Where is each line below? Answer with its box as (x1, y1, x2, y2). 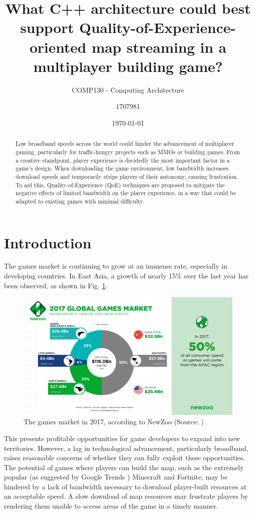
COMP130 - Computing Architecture (72, 84, 184, 95)
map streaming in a (92, 36, 226, 57)
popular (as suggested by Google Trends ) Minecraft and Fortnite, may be (4, 472, 228, 482)
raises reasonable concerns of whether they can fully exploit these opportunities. (4, 452, 245, 463)
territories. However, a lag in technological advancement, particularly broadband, (4, 443, 249, 453)
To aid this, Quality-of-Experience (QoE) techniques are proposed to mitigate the (15, 180, 225, 189)
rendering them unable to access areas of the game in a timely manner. (4, 501, 219, 511)
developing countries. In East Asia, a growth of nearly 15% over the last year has (4, 271, 249, 281)
